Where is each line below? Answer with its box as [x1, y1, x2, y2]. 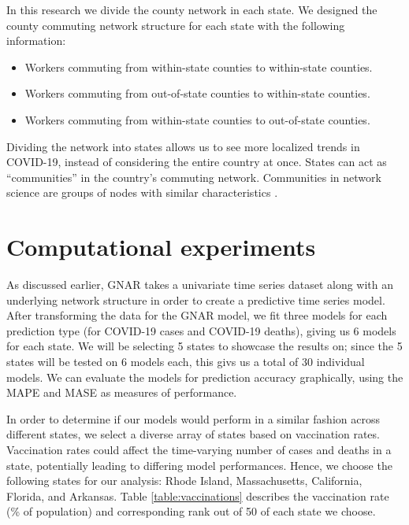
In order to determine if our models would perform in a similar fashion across [6, 410, 380, 427]
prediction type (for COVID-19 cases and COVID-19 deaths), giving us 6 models [6, 322, 396, 338]
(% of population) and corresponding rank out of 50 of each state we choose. [6, 503, 376, 519]
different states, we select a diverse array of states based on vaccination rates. [6, 426, 380, 442]
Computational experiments [6, 231, 316, 263]
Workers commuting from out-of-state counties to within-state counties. [24, 85, 370, 102]
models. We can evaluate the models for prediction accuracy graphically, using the [6, 368, 403, 385]
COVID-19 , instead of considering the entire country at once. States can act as [6, 153, 387, 170]
